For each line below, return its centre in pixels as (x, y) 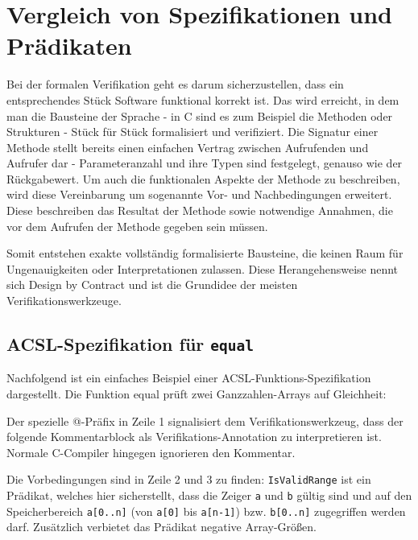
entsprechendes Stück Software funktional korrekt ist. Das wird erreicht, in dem (203, 99)
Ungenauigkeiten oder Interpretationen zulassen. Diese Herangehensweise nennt (203, 268)
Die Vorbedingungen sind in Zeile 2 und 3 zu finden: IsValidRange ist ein (189, 479)
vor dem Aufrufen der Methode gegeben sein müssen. (137, 226)
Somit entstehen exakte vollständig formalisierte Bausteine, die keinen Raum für (205, 253)
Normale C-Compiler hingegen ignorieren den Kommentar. (151, 452)
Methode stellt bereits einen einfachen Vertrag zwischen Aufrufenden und (188, 147)
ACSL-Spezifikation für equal (130, 344)
